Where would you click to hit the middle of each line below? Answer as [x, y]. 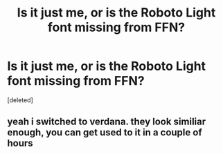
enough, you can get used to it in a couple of [105, 133]
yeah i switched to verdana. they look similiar [107, 122]
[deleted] [20, 100]
